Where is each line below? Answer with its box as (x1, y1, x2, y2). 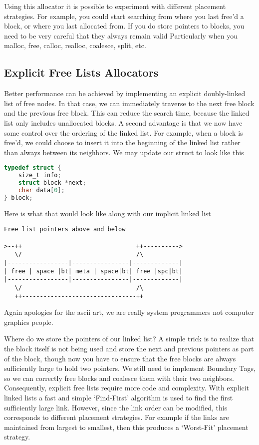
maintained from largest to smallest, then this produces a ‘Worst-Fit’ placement (4, 421, 249, 432)
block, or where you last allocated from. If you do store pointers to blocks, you (4, 21, 245, 31)
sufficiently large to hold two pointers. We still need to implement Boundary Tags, (4, 363, 256, 373)
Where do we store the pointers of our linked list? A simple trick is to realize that (4, 333, 255, 344)
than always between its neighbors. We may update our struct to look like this (4, 147, 244, 157)
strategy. (4, 431, 30, 442)
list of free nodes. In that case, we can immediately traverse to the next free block (4, 98, 255, 108)
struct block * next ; (18, 179, 86, 187)
